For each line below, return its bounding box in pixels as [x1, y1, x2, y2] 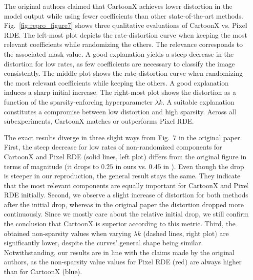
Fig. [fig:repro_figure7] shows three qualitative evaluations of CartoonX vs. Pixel [4, 20, 247, 30]
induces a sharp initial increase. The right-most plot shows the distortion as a [4, 87, 236, 97]
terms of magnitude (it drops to [4, 161, 99, 171]
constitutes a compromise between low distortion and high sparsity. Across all [4, 106, 236, 116]
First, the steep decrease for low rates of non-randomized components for [4, 142, 222, 152]
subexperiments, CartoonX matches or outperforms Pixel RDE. [4, 116, 194, 126]
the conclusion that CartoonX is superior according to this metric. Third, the [4, 218, 235, 229]
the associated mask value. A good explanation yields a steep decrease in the [4, 48, 234, 59]
